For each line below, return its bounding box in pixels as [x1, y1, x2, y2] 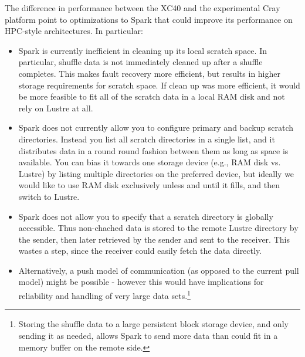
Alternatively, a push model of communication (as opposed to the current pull [18, 264, 299, 276]
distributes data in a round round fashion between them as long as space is [18, 144, 289, 157]
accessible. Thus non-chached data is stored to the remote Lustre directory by [18, 222, 299, 234]
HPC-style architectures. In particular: [5, 25, 143, 37]
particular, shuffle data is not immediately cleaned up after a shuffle [18, 56, 263, 68]
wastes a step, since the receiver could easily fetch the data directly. [18, 244, 262, 257]
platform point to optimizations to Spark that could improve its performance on [5, 13, 293, 25]
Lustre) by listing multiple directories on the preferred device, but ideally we [18, 167, 294, 179]
